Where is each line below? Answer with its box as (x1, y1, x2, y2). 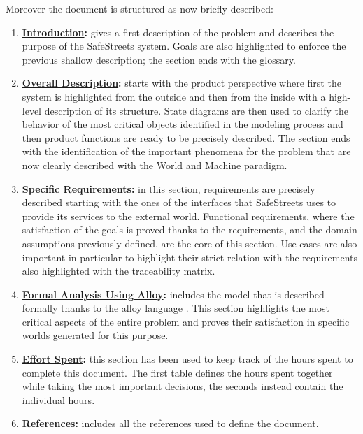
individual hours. (22, 392, 95, 407)
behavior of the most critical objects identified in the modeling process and (22, 117, 343, 131)
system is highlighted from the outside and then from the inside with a (22, 89, 326, 103)
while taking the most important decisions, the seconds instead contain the (22, 379, 343, 393)
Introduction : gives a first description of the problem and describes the (22, 24, 334, 39)
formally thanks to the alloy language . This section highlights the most (22, 301, 329, 315)
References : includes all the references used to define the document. (22, 416, 319, 431)
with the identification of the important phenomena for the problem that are (22, 144, 351, 159)
